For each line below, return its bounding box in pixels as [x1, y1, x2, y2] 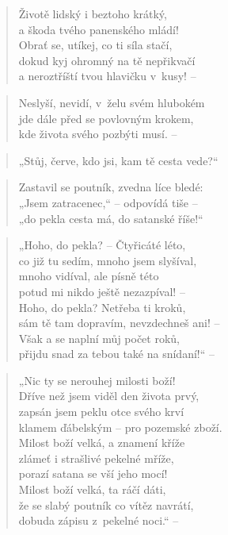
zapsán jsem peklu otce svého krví [18, 403, 184, 420]
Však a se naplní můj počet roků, [18, 329, 180, 346]
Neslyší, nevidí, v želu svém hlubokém [18, 94, 205, 110]
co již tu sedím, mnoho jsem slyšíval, [18, 252, 197, 268]
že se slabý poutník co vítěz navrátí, [18, 496, 194, 513]
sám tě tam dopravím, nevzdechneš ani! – [18, 314, 220, 331]
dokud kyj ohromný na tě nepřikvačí [18, 52, 196, 68]
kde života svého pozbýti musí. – [18, 125, 177, 142]
